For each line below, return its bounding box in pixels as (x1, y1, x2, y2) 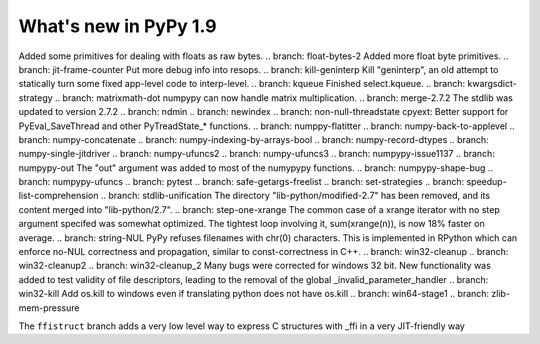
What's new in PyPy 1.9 (18, 15, 217, 37)
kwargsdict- (466, 78, 517, 90)
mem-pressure (18, 301, 80, 314)
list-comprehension (18, 190, 99, 202)
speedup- (466, 176, 507, 188)
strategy (18, 91, 54, 104)
